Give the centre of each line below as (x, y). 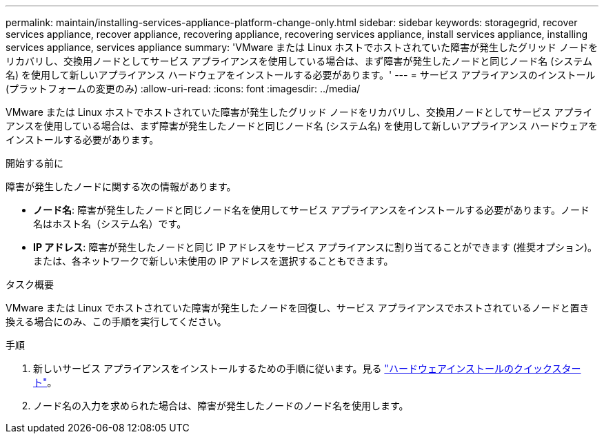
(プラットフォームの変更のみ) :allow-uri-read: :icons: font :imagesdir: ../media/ (183, 89)
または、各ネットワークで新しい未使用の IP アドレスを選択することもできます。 (213, 261)
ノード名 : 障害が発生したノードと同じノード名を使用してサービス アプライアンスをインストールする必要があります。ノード (311, 210)
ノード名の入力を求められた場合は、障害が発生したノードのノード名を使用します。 (221, 406)
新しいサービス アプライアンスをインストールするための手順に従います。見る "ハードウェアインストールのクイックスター (307, 368)
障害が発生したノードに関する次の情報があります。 (121, 186)
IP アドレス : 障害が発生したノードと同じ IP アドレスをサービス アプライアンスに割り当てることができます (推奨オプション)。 (315, 247)
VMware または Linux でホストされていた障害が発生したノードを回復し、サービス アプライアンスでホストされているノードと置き (298, 308)
